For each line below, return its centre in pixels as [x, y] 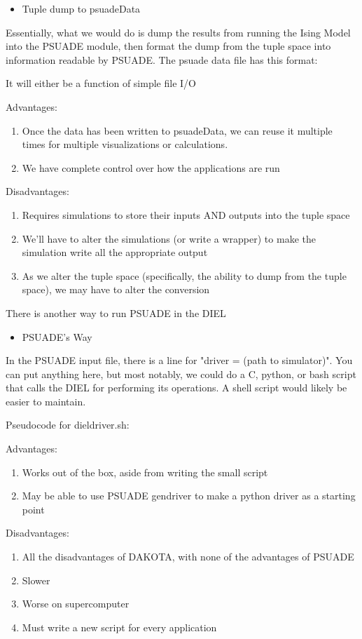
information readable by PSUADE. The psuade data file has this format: [162, 59]
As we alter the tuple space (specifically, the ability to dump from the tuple [184, 275]
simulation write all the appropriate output [115, 252]
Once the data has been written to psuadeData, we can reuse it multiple [177, 130]
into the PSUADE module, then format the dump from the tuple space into [168, 46]
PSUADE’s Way [57, 336]
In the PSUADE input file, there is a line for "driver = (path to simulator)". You [179, 360]
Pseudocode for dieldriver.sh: [68, 425]
